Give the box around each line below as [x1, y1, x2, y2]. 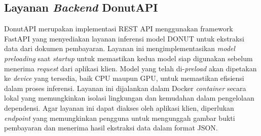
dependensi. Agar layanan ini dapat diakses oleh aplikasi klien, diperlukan [4, 102, 234, 113]
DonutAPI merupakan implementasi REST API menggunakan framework [4, 23, 233, 34]
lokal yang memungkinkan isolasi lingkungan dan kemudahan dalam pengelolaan [4, 93, 254, 103]
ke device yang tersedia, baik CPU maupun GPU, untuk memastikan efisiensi [4, 73, 244, 83]
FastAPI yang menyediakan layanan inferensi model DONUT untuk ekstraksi [4, 33, 244, 43]
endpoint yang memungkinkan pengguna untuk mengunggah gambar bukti [4, 112, 235, 123]
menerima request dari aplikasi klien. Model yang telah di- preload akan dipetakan [4, 63, 257, 73]
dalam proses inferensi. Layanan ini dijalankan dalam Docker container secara [4, 82, 246, 93]
